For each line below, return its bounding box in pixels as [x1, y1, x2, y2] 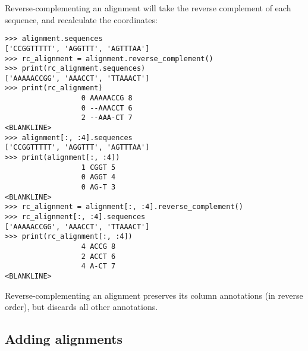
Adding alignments [5, 330, 123, 348]
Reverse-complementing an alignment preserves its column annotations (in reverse [5, 289, 303, 301]
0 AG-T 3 [81, 183, 116, 192]
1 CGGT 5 [81, 163, 116, 172]
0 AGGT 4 [81, 173, 116, 182]
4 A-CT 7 [81, 262, 116, 271]
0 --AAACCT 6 [81, 103, 133, 112]
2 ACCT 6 [81, 252, 116, 261]
